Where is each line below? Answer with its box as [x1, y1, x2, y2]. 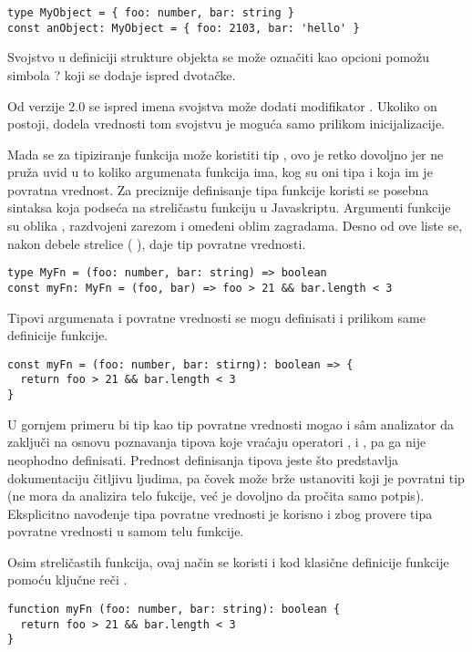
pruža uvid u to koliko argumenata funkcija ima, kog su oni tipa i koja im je [7, 162, 433, 181]
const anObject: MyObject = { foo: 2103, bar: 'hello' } [7, 21, 360, 35]
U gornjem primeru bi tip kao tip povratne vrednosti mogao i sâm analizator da [7, 414, 455, 433]
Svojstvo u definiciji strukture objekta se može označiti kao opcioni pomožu [7, 47, 430, 67]
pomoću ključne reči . [7, 570, 128, 589]
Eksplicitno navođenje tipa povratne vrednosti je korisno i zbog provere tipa [7, 503, 433, 523]
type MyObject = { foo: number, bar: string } [7, 6, 294, 19]
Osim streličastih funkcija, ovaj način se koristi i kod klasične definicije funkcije [7, 552, 449, 571]
